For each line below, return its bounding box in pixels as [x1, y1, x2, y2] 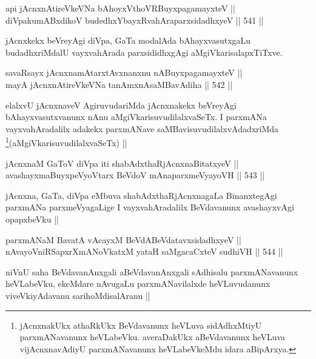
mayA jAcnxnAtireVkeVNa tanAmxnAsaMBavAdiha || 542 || [5, 78, 233, 90]
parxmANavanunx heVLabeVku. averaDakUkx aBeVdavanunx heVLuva [19, 330, 286, 343]
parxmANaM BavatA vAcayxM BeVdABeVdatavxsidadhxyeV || [5, 233, 241, 246]
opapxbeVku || [5, 212, 59, 225]
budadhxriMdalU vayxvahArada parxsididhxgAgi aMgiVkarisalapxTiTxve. [5, 45, 283, 58]
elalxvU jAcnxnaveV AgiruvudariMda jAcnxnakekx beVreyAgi [5, 98, 237, 111]
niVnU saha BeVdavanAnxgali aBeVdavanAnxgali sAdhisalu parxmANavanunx [5, 265, 298, 278]
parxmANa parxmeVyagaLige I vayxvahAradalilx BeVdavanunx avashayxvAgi [5, 201, 294, 213]
